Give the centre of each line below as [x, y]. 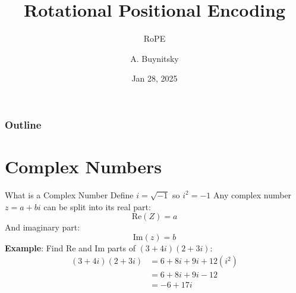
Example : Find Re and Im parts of [70, 247]
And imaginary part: [42, 227]
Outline [23, 124]
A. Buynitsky [155, 58]
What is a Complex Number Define [69, 194]
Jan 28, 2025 [155, 78]
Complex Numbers [84, 166]
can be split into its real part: [97, 206]
